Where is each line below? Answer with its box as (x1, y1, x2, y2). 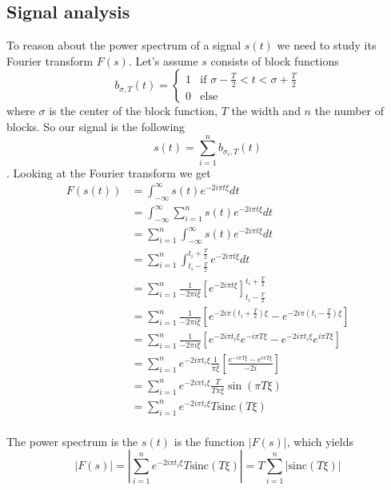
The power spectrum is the (6, 432, 138, 449)
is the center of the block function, (49, 102, 218, 119)
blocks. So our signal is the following (6, 118, 186, 134)
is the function (174, 432, 245, 449)
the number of (314, 102, 385, 119)
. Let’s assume (128, 52, 198, 69)
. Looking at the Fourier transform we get (6, 164, 211, 181)
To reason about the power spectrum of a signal (6, 37, 241, 54)
